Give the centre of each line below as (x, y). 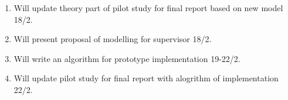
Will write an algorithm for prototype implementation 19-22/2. (127, 58)
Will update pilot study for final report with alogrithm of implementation (146, 78)
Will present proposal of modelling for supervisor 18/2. (113, 39)
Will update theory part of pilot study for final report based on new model (148, 8)
